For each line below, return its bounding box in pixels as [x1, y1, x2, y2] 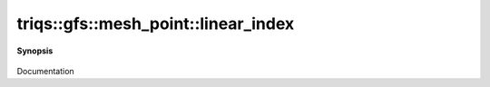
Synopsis [16, 45, 54, 56]
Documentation [16, 65, 74, 76]
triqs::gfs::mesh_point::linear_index [16, 14, 295, 34]
